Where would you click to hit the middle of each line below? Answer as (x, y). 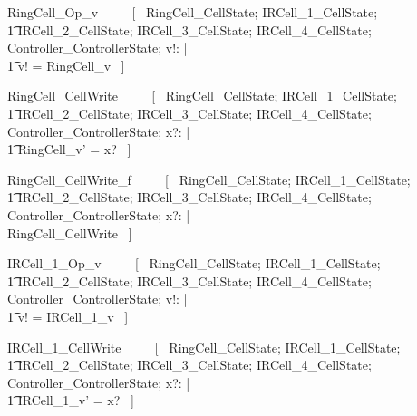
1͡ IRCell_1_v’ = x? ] (71, 400)
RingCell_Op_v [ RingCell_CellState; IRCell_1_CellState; (193, 12)
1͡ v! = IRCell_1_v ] (68, 316)
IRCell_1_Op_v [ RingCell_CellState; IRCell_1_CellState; (194, 263)
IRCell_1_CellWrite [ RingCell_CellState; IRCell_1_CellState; (204, 347)
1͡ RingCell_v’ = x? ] (69, 149)
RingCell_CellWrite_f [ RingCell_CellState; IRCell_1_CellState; (209, 179)
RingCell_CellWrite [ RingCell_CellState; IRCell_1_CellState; (202, 96)
